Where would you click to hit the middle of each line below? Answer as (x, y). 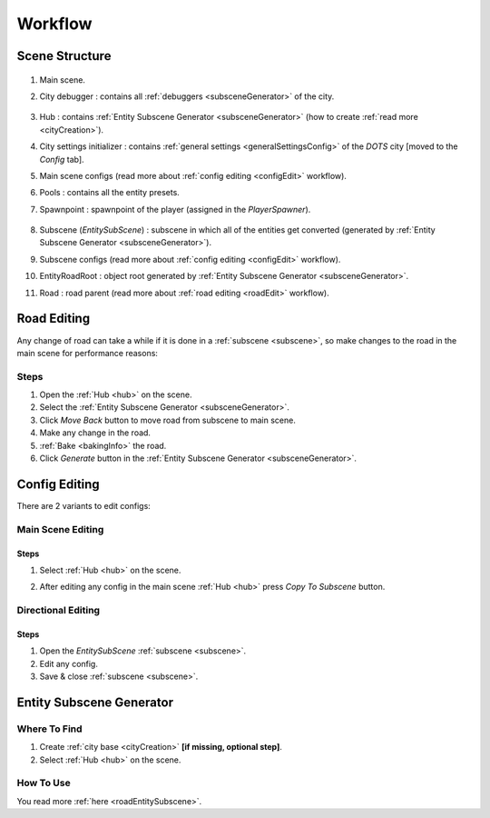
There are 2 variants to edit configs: (84, 505)
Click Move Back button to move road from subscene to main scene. (168, 420)
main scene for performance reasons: (88, 353)
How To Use (44, 783)
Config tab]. (62, 159)
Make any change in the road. (95, 433)
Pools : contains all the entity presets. (110, 193)
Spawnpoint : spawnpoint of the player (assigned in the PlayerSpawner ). (175, 209)
